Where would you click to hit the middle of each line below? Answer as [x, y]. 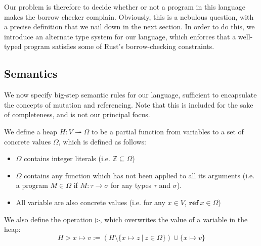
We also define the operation [48, 219]
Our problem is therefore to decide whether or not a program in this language [125, 7]
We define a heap [31, 131]
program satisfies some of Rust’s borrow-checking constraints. [119, 46]
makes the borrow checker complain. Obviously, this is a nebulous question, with [129, 16]
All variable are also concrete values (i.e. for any [91, 202]
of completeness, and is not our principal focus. [77, 114]
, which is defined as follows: [102, 141]
